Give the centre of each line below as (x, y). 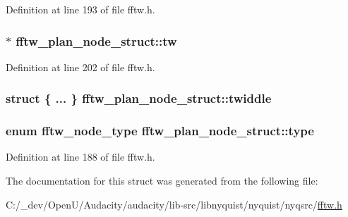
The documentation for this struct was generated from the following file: (162, 181)
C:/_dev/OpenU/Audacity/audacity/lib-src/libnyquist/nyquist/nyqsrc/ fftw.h (174, 204)
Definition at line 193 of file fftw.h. (80, 9)
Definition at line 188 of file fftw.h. (80, 157)
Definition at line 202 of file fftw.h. (80, 67)
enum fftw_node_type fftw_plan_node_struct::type (160, 131)
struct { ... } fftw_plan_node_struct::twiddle (139, 98)
